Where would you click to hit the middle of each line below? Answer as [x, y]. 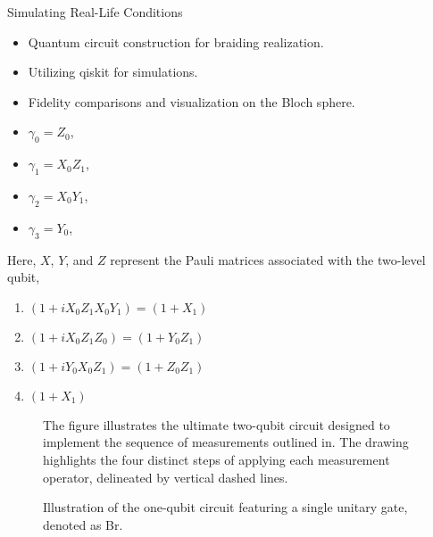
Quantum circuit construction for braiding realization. [176, 41]
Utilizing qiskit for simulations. [113, 72]
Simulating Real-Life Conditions [95, 12]
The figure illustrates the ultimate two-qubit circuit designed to [216, 424]
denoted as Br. [83, 524]
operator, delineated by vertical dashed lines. [166, 477]
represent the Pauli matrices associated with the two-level [268, 259]
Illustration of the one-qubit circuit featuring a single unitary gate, [225, 507]
